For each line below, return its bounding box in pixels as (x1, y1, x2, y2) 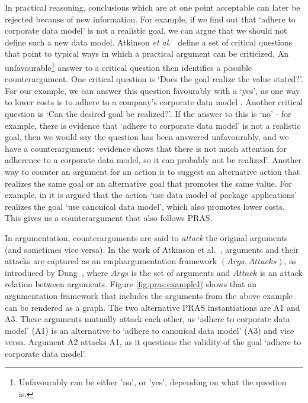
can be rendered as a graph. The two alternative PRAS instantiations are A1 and (5, 301, 300, 313)
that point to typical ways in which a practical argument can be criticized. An (5, 47, 288, 60)
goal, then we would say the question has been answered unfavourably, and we (5, 131, 289, 143)
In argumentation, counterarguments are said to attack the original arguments (5, 231, 288, 243)
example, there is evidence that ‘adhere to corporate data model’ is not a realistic (5, 119, 301, 131)
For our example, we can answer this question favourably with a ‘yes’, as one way (5, 84, 300, 96)
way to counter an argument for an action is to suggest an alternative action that (5, 165, 300, 177)
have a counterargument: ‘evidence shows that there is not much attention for (5, 142, 287, 154)
